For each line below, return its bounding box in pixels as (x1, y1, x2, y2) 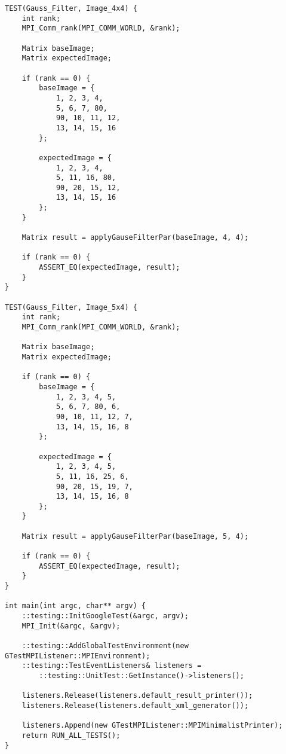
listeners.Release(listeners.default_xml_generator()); (21, 701, 249, 710)
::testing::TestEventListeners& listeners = (21, 661, 202, 670)
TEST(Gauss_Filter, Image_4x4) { (5, 4, 137, 13)
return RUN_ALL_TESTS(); (21, 731, 121, 740)
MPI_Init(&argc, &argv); (21, 621, 121, 630)
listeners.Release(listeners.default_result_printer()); (21, 691, 253, 700)
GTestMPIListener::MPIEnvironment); (5, 651, 150, 660)
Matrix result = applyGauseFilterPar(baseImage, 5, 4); (21, 532, 249, 541)
